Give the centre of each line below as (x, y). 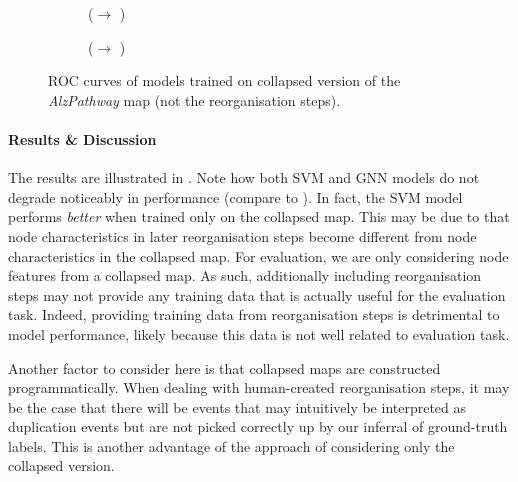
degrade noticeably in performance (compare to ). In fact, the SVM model (235, 196)
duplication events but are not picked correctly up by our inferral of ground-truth (258, 426)
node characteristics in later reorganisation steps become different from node (242, 235)
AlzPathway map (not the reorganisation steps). (194, 99)
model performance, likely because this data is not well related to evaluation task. (259, 333)
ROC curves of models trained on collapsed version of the (224, 80)
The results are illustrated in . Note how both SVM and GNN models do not (244, 177)
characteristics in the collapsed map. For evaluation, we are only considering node (258, 255)
